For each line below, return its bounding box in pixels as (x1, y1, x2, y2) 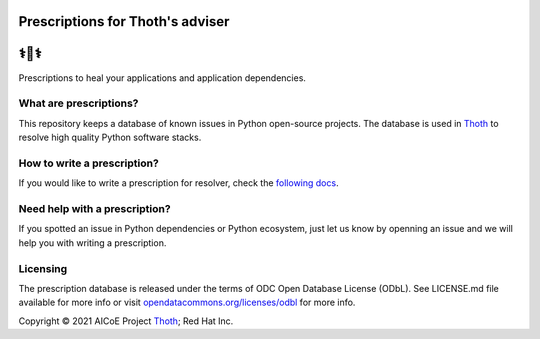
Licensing (18, 261, 68, 275)
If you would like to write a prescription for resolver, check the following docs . (18, 177, 339, 189)
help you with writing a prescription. (18, 236, 167, 249)
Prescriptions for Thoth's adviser (18, 13, 230, 30)
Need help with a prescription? (18, 201, 171, 215)
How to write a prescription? (18, 156, 159, 170)
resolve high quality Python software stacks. (18, 131, 202, 144)
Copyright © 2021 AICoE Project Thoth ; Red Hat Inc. (18, 315, 234, 327)
